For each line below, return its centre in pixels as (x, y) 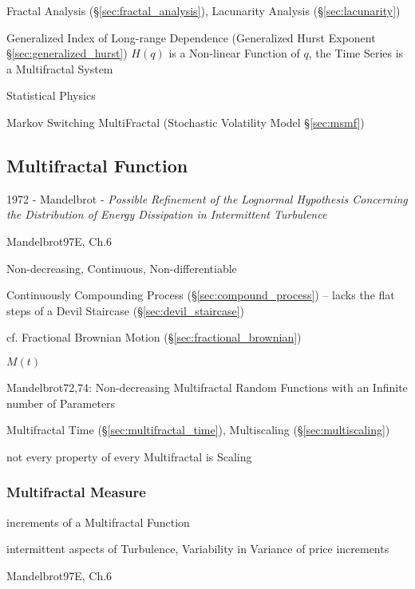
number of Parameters (61, 403)
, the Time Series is (356, 53)
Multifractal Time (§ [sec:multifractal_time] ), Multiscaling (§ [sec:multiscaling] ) (198, 430)
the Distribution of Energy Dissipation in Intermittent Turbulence (167, 214)
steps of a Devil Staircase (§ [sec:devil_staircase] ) (125, 310)
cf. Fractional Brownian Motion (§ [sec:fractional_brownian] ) (154, 337)
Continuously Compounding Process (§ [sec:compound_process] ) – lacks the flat (201, 295)
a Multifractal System (60, 68)
